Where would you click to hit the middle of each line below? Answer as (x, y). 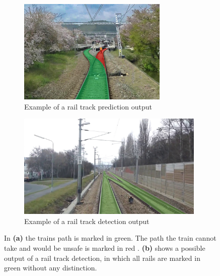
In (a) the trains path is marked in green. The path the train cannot (110, 238)
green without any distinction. (51, 268)
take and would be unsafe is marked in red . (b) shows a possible (105, 247)
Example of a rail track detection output (87, 221)
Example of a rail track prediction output (88, 106)
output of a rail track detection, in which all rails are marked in (102, 258)
